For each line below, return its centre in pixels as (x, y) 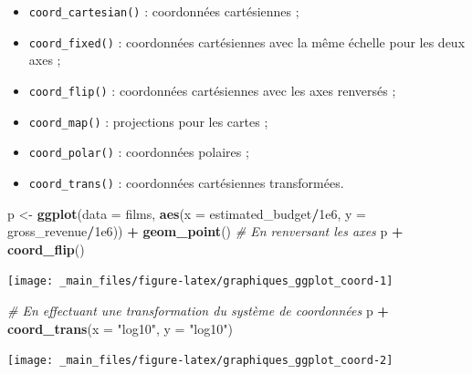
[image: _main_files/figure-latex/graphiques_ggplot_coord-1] (200, 281)
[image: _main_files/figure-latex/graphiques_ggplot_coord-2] (200, 361)
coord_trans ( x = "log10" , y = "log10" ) (120, 328)
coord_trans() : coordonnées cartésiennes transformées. (186, 182)
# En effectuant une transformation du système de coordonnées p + (198, 310)
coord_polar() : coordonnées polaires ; (139, 152)
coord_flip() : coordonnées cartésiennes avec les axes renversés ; (212, 90)
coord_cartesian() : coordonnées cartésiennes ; (164, 11)
